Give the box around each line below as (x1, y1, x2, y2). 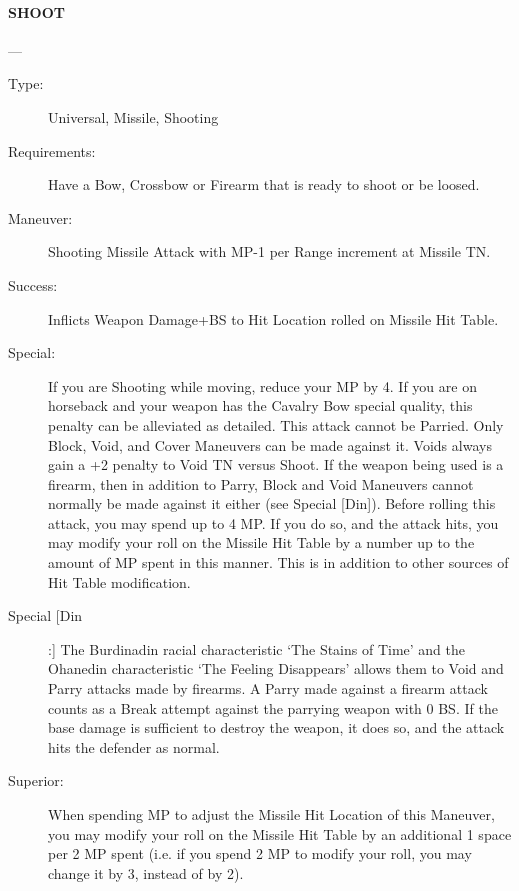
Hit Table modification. (48, 571, 191, 592)
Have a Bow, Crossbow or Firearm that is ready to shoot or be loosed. (48, 174, 480, 195)
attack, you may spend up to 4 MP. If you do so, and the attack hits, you (48, 512, 499, 533)
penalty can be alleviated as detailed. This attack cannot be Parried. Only (48, 414, 504, 435)
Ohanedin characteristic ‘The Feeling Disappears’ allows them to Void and (48, 658, 504, 679)
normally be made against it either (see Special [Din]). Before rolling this (48, 493, 496, 514)
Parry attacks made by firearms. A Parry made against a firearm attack (48, 678, 488, 699)
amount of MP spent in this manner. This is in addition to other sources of (48, 552, 509, 573)
